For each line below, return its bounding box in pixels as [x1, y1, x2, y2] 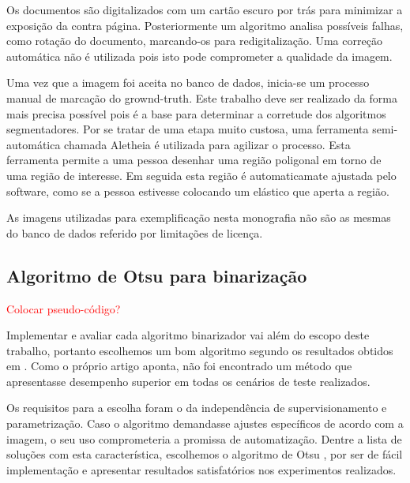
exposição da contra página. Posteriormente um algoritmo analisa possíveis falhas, [6, 17, 404, 33]
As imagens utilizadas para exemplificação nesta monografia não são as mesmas [6, 209, 391, 226]
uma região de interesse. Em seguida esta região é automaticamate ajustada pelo [6, 167, 397, 183]
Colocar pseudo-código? [6, 300, 121, 316]
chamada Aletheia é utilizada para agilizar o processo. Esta [64, 136, 351, 152]
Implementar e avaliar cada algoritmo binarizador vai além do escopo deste [6, 327, 370, 343]
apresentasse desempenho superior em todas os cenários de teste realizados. [6, 373, 371, 389]
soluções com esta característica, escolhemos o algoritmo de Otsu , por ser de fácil [6, 446, 403, 462]
